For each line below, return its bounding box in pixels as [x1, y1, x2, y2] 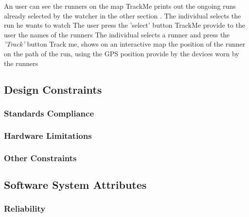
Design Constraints [4, 82, 102, 97]
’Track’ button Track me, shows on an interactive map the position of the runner [4, 39, 246, 49]
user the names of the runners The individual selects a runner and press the [4, 29, 230, 39]
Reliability [4, 202, 46, 215]
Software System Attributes [4, 177, 147, 192]
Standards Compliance [4, 107, 94, 119]
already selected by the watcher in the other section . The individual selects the [4, 10, 241, 20]
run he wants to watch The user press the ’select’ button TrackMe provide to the [4, 20, 246, 30]
